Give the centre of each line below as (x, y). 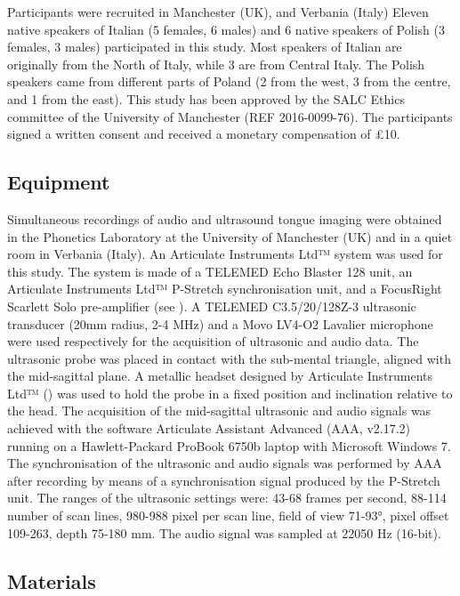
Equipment (59, 182)
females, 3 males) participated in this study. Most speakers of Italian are (205, 47)
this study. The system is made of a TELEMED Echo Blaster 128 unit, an (210, 271)
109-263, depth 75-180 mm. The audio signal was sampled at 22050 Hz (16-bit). (224, 532)
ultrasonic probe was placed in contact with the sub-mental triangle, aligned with (229, 358)
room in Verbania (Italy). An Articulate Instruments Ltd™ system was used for (225, 254)
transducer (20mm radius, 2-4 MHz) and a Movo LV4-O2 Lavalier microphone (220, 323)
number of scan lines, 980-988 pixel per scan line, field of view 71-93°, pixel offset (228, 515)
